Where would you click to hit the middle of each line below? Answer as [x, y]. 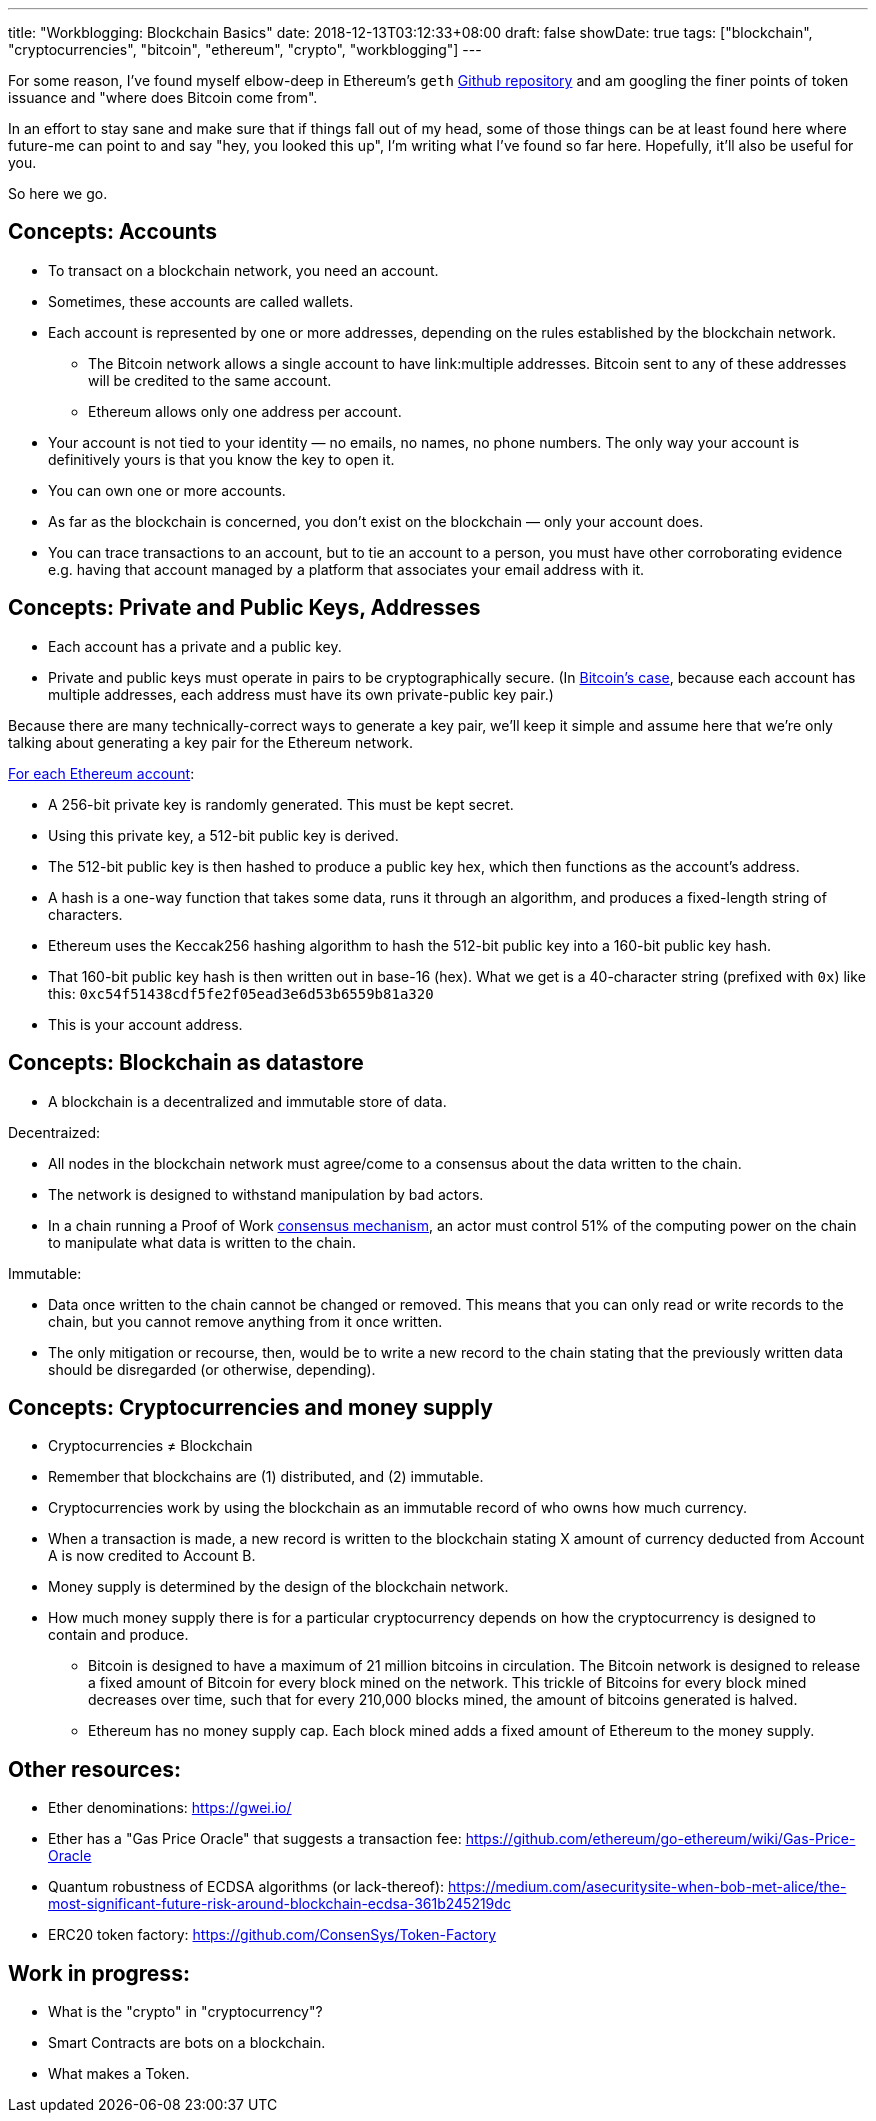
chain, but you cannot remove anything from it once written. [245, 1321]
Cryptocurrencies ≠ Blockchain [150, 1446]
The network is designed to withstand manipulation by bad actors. [266, 1194]
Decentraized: [54, 1132]
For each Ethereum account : [101, 773]
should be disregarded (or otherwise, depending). [212, 1369]
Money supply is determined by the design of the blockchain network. [278, 1587]
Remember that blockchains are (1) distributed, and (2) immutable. [266, 1477]
